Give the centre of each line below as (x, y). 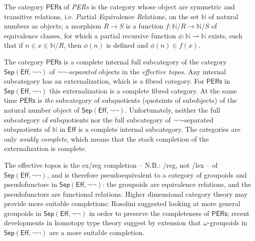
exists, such (225, 35)
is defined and (127, 45)
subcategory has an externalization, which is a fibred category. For (104, 81)
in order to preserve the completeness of (149, 213)
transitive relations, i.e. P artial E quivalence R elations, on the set (102, 16)
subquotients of (27, 129)
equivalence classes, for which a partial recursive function (90, 35)
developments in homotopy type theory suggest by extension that (103, 223)
